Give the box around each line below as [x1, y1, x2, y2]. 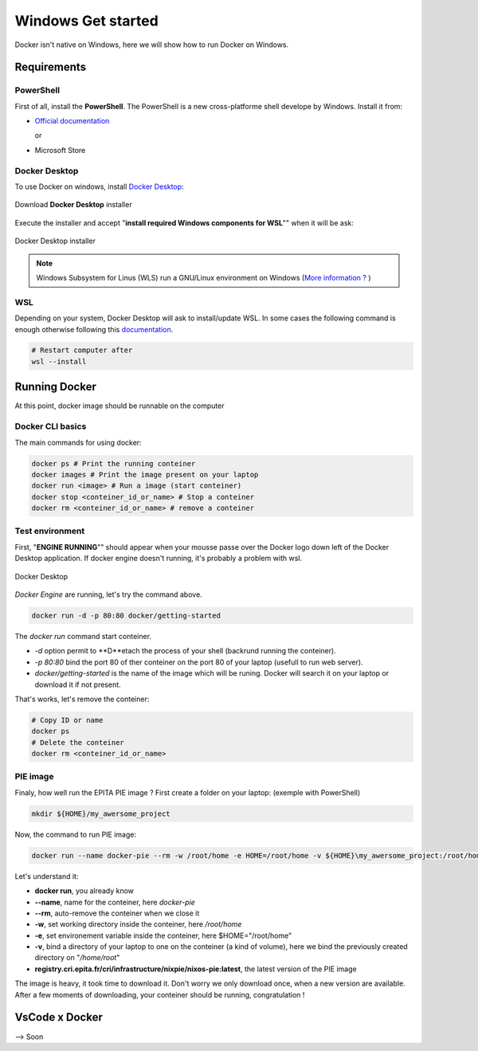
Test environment [14, 526, 85, 537]
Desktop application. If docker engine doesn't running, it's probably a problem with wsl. [14, 554, 303, 563]
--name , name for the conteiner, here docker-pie [34, 897, 195, 907]
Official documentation [34, 116, 110, 126]
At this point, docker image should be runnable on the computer [14, 401, 225, 410]
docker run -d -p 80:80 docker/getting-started [31, 610, 221, 620]
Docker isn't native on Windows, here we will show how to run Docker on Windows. [14, 40, 289, 49]
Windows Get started [14, 12, 159, 29]
